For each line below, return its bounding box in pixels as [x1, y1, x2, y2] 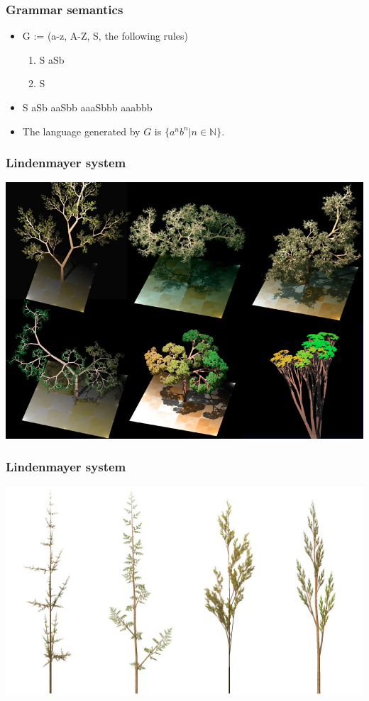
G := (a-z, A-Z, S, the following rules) [22, 28, 188, 43]
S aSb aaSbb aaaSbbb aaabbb [22, 100, 153, 114]
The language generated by [22, 123, 141, 138]
